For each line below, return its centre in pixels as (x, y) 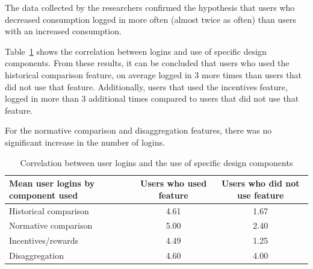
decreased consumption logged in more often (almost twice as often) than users (150, 19)
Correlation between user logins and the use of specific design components (156, 162)
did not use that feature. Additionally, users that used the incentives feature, (146, 86)
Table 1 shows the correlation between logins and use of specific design (136, 51)
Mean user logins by (52, 183)
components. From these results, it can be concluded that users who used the (147, 63)
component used (44, 195)
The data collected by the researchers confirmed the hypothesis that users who (150, 7)
